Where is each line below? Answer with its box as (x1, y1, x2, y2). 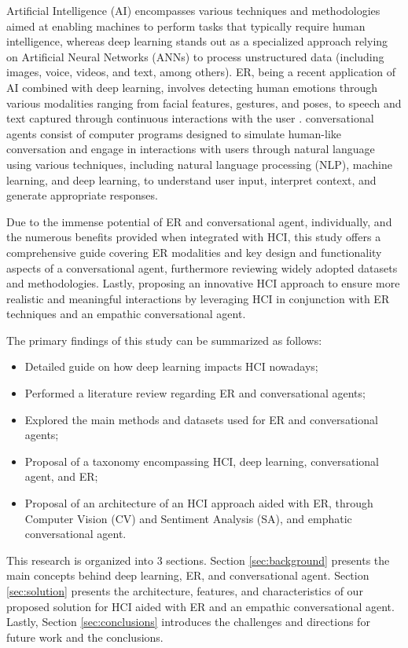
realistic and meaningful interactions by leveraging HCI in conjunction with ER (6, 290, 390, 306)
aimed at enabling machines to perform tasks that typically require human (6, 17, 366, 34)
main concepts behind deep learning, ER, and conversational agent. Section (6, 567, 369, 584)
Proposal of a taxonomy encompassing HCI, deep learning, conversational (24, 452, 379, 469)
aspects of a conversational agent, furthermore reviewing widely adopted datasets (6, 259, 398, 276)
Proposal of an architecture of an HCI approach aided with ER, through (24, 495, 373, 511)
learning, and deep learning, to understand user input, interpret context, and (6, 171, 377, 188)
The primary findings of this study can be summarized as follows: (6, 331, 322, 348)
